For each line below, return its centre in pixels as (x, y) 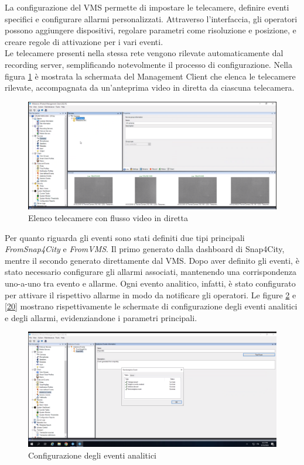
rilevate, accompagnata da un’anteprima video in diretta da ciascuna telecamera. (150, 87)
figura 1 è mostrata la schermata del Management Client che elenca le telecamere (150, 76)
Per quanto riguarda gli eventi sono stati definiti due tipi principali (125, 237)
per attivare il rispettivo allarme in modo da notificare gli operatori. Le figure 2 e (151, 294)
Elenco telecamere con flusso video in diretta (108, 218)
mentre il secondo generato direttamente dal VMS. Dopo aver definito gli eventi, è (152, 260)
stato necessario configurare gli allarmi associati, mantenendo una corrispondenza (151, 272)
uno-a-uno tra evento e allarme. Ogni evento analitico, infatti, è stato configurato (150, 283)
